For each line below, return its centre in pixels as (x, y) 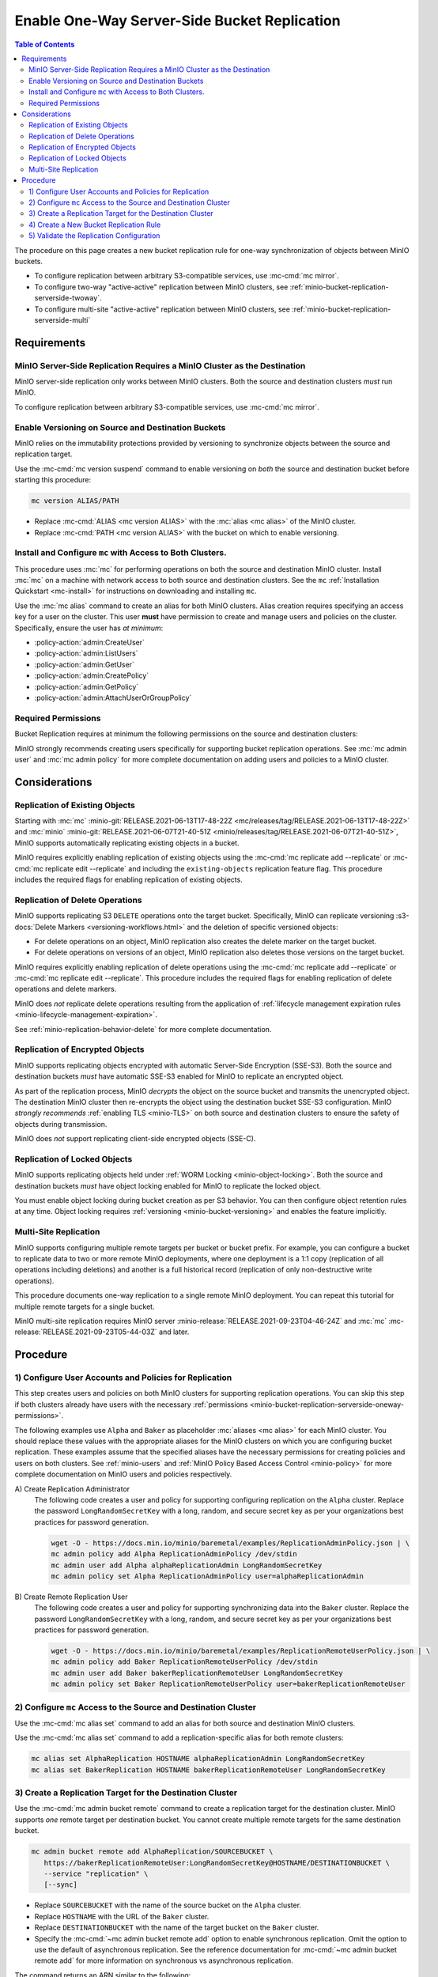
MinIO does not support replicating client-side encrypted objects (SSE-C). (135, 1139)
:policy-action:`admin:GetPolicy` (87, 686)
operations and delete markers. (66, 989)
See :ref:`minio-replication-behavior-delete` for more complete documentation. (143, 1029)
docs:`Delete (36, 927)
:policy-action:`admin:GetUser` (84, 664)
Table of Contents (45, 44)
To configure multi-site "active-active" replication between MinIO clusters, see (162, 309)
